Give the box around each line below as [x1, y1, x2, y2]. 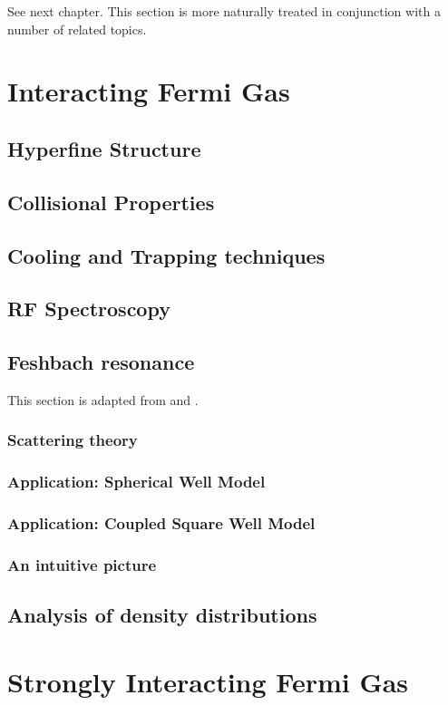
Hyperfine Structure [7, 134, 201, 162]
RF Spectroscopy [7, 295, 170, 323]
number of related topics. [7, 19, 147, 38]
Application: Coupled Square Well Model [7, 512, 316, 535]
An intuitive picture [7, 553, 157, 575]
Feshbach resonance [7, 348, 195, 376]
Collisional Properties [7, 188, 215, 216]
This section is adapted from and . [7, 390, 199, 409]
